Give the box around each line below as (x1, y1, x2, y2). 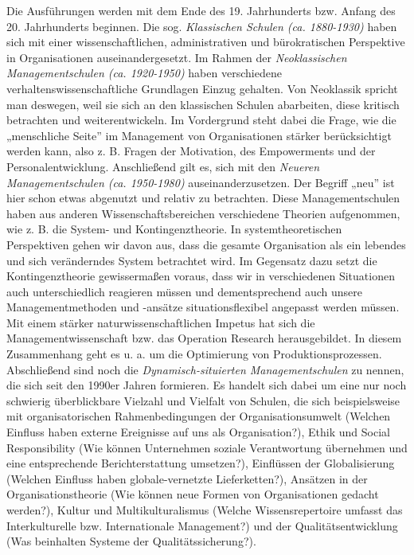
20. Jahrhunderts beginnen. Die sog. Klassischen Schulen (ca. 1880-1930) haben (6, 18, 397, 34)
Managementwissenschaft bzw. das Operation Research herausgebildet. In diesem (6, 330, 402, 346)
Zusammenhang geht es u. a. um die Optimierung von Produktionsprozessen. (6, 346, 382, 362)
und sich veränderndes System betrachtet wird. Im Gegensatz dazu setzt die (6, 252, 377, 268)
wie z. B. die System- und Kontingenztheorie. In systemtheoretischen (6, 221, 342, 237)
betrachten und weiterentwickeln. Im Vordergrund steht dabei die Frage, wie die (6, 111, 396, 128)
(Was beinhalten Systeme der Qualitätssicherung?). (6, 533, 256, 549)
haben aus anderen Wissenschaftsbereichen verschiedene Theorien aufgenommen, (6, 205, 400, 221)
